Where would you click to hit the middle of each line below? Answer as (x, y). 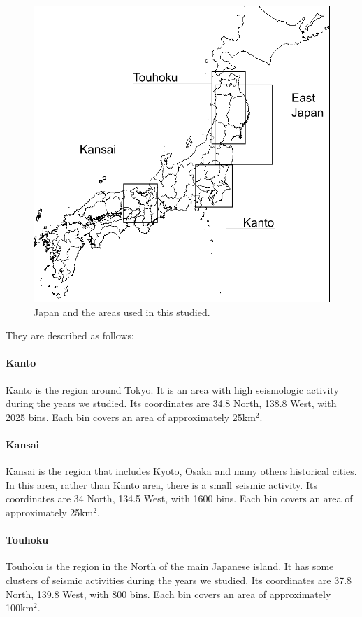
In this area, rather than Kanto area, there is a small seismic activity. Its (161, 484)
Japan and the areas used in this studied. (122, 312)
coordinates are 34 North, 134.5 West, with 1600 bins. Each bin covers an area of (179, 498)
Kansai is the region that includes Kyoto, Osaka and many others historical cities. (181, 471)
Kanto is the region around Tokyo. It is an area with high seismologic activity (172, 389)
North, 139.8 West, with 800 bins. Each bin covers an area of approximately (168, 594)
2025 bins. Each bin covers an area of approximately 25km (131, 417)
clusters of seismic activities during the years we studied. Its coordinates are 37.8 (179, 580)
